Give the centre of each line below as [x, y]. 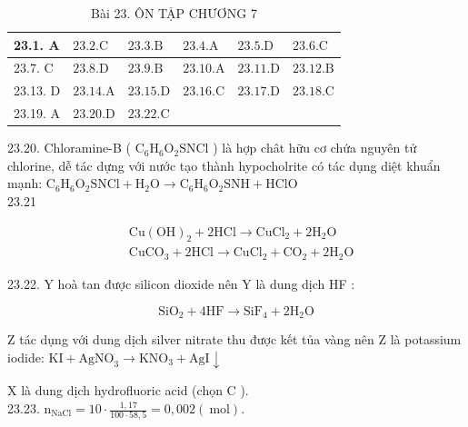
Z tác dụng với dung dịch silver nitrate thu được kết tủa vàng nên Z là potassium [234, 338]
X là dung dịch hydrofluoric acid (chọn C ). [128, 390]
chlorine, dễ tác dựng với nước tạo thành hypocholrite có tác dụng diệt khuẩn [224, 165]
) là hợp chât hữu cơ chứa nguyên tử [315, 148]
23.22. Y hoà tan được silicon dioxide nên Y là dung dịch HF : [181, 283]
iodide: [26, 357]
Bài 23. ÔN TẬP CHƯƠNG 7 [174, 13]
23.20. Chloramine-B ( [69, 148]
